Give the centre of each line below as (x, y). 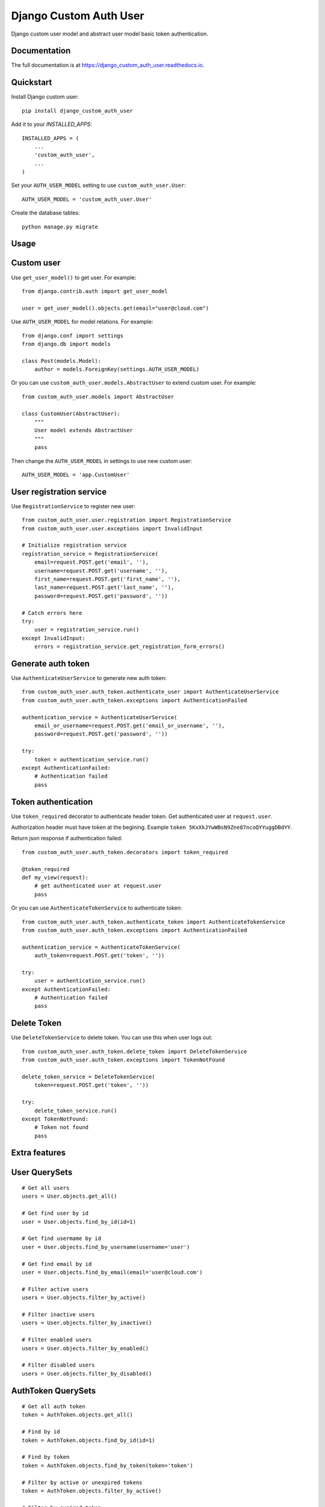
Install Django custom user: (45, 97)
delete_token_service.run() (76, 1110)
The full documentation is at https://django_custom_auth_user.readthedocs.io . (108, 65)
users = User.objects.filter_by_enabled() (85, 1348)
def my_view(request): (55, 877)
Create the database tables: (45, 213)
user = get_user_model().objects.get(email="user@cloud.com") (116, 308)
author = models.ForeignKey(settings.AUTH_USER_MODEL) (117, 370)
